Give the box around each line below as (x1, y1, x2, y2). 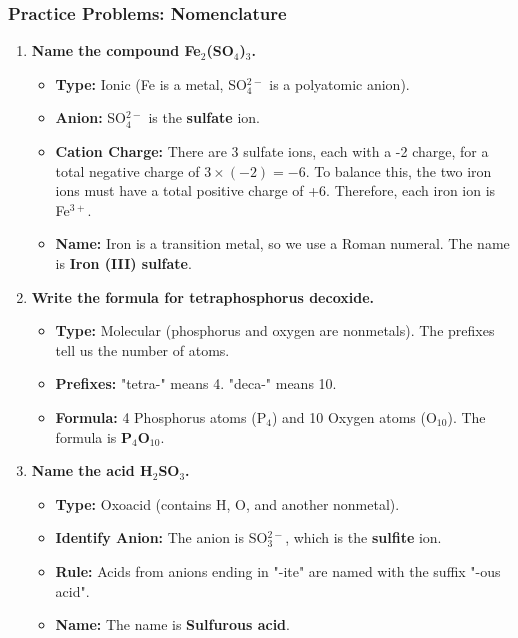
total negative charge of (55, 160, 200, 181)
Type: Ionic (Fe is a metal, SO (55, 73, 247, 94)
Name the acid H (31, 460, 153, 481)
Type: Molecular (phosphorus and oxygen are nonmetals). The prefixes (55, 320, 495, 341)
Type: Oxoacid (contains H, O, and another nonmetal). (55, 493, 400, 514)
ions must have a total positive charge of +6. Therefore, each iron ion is (55, 180, 496, 201)
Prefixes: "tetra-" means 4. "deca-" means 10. (55, 373, 337, 394)
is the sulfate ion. (148, 107, 260, 128)
